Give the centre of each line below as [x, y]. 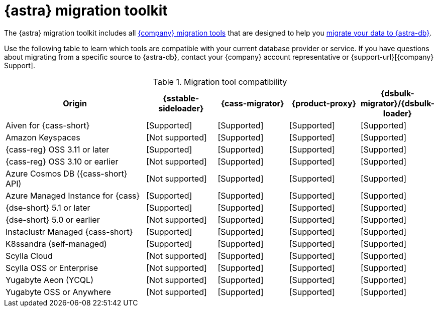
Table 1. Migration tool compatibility [220, 82]
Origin [75, 103]
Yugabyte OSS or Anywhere [58, 292]
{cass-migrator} [252, 103]
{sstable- [181, 98]
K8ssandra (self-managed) [56, 244]
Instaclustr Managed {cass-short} [69, 231]
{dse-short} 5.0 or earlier [53, 219]
